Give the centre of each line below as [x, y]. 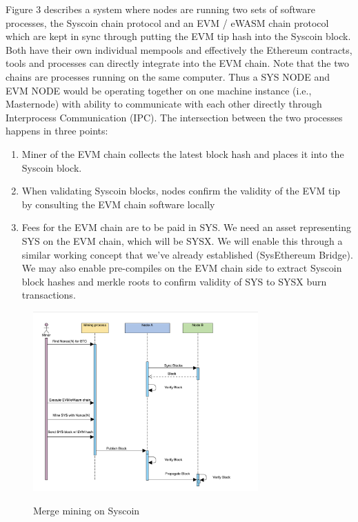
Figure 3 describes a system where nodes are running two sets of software [160, 9]
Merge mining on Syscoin [87, 510]
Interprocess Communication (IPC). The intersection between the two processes [174, 117]
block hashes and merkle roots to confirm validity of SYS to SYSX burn [174, 281]
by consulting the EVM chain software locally [118, 204]
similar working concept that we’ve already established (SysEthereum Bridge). [187, 254]
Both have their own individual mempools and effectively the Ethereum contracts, [179, 49]
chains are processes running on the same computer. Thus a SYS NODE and [168, 76]
